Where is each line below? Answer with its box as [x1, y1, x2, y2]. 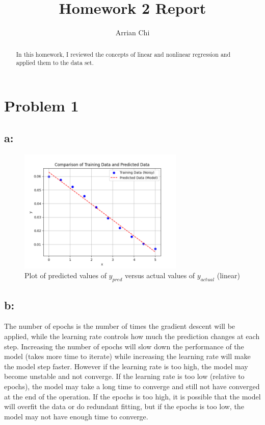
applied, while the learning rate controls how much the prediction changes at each [4, 331, 260, 341]
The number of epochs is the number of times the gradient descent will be [4, 321, 235, 331]
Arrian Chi [115, 27, 150, 38]
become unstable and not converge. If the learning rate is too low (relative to [4, 371, 245, 382]
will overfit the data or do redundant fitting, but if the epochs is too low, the [4, 401, 244, 412]
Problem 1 [4, 95, 79, 116]
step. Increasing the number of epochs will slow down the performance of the [4, 341, 244, 351]
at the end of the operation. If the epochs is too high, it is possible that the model [4, 391, 261, 401]
